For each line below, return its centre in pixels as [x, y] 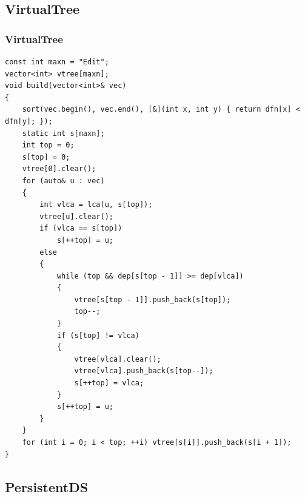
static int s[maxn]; [63, 133]
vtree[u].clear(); [76, 216]
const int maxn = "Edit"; [57, 62]
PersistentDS [47, 486]
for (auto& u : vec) [63, 181]
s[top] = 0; [46, 157]
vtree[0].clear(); [59, 169]
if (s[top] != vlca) [98, 335]
